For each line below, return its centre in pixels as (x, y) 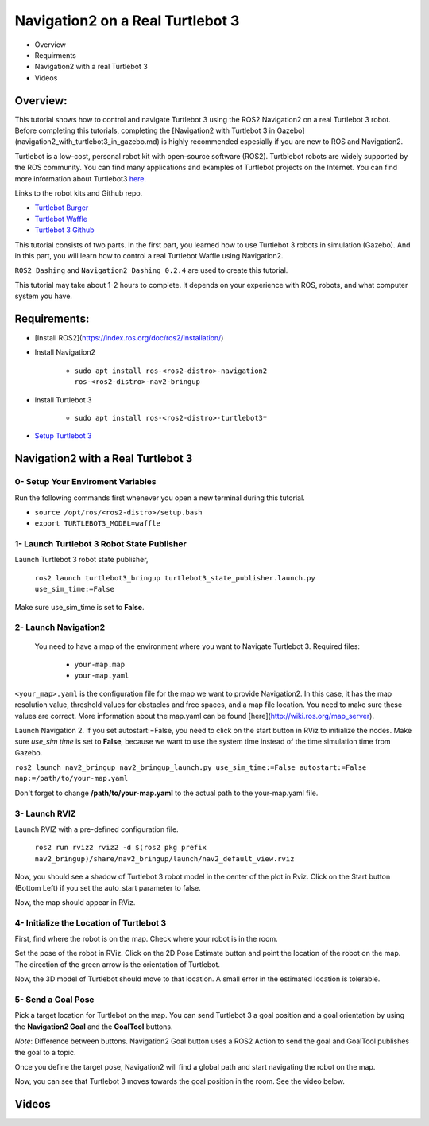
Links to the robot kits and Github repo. (79, 193)
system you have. (44, 296)
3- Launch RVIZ (45, 813)
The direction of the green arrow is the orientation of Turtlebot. (118, 964)
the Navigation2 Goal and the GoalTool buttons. (94, 1027)
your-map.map (100, 664)
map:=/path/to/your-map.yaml (71, 778)
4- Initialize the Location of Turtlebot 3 (91, 922)
